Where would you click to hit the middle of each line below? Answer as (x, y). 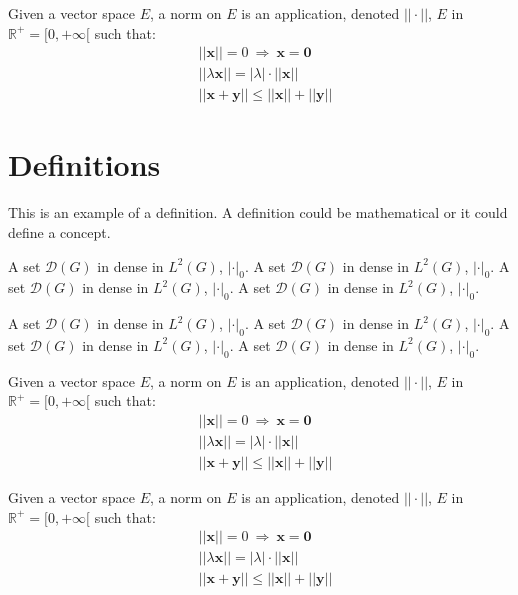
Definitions (84, 164)
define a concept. (59, 232)
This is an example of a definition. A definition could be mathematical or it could (258, 212)
